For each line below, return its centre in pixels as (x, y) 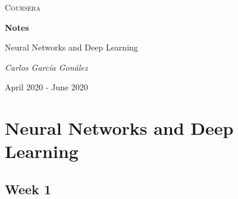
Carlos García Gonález (46, 67)
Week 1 (28, 189)
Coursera (23, 7)
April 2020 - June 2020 (46, 87)
